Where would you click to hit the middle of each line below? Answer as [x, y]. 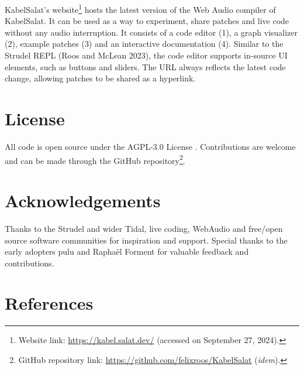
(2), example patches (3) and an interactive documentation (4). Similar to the [144, 44]
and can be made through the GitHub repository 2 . [95, 159]
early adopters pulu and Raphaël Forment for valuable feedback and [127, 251]
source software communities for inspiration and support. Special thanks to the [146, 240]
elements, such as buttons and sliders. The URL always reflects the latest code [145, 66]
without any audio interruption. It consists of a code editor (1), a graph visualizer [151, 32]
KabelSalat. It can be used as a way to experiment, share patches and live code [147, 21]
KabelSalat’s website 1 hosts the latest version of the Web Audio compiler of [140, 8]
